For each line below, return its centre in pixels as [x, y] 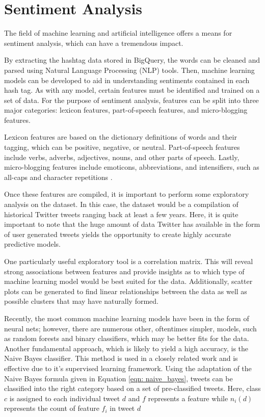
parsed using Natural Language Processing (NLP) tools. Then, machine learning [129, 70]
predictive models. [32, 244]
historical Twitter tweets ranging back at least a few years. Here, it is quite [121, 214]
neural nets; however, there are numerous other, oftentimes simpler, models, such [130, 328]
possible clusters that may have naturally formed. [81, 301]
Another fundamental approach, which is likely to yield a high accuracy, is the [126, 348]
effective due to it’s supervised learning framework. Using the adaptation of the [128, 368]
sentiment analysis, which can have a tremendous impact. [94, 43]
